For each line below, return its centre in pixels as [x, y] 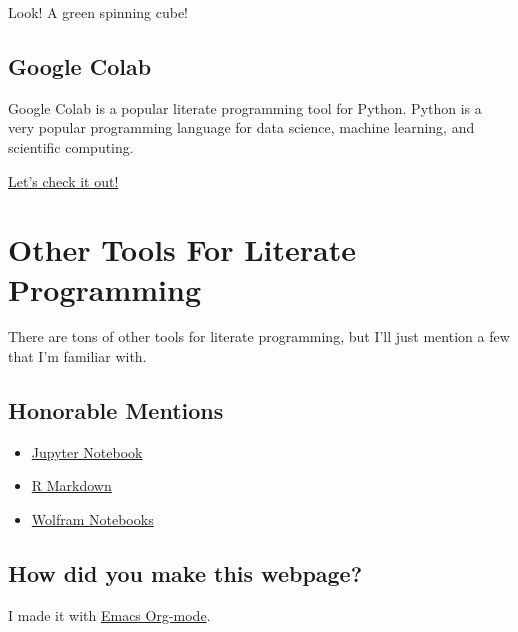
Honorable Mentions [116, 410]
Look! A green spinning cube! [98, 12]
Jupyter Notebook [87, 451]
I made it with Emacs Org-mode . [109, 614]
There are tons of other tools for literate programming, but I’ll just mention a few [259, 336]
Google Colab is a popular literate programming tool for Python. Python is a [245, 107]
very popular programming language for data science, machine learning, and [241, 127]
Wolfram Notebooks [92, 519]
